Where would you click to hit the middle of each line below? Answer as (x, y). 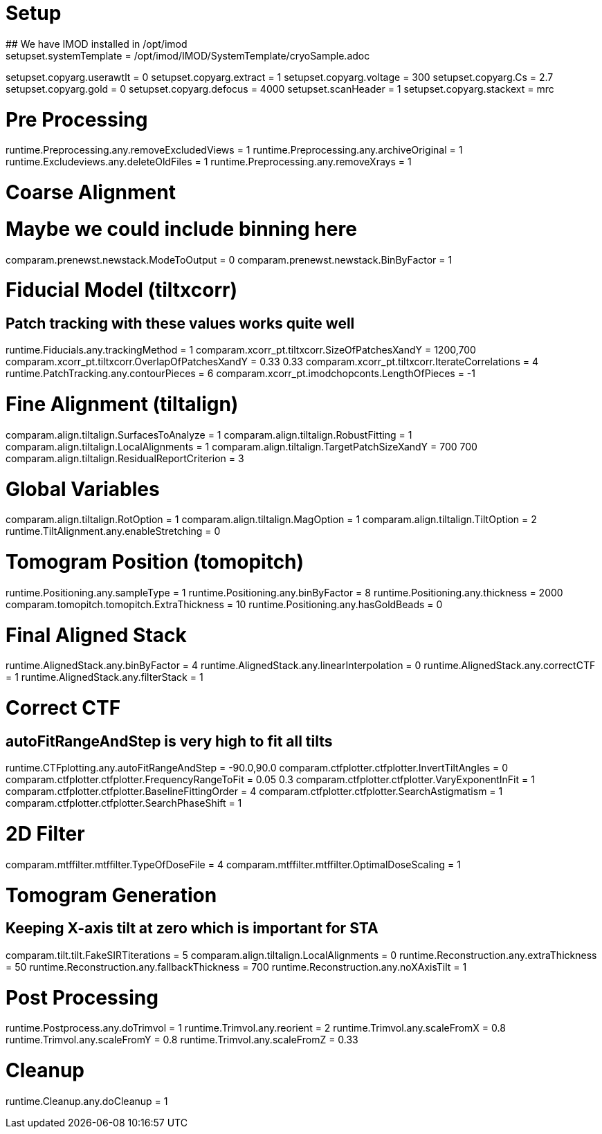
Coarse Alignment (91, 192)
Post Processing (82, 997)
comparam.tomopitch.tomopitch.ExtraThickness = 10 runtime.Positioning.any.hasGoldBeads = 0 (224, 604)
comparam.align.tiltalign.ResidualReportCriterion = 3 (125, 458)
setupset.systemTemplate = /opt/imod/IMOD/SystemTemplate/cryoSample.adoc (188, 55)
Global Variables (83, 489)
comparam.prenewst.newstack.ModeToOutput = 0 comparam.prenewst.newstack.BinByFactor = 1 (229, 259)
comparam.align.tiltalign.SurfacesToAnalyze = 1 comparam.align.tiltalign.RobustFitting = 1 (209, 435)
